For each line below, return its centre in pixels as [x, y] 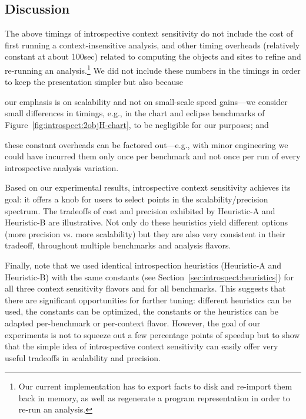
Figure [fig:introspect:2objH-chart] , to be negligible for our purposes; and [137, 125]
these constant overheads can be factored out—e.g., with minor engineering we [147, 144]
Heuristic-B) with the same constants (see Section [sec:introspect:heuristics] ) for [149, 276]
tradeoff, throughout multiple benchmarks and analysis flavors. [118, 245]
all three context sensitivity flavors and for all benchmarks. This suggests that [145, 288]
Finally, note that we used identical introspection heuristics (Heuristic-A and [143, 265]
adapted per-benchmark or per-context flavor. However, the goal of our [133, 323]
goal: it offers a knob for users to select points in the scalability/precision [137, 199]
